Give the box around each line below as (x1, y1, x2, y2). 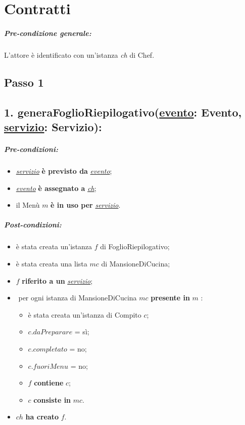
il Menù (16, 200, 40, 210)
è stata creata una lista (16, 258, 87, 268)
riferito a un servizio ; (22, 275, 93, 286)
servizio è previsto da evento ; (16, 166, 112, 176)
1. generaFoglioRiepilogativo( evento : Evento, (4, 104, 242, 120)
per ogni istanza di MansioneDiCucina (18, 292, 137, 303)
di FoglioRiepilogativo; (100, 241, 170, 252)
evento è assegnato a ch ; (16, 182, 96, 193)
